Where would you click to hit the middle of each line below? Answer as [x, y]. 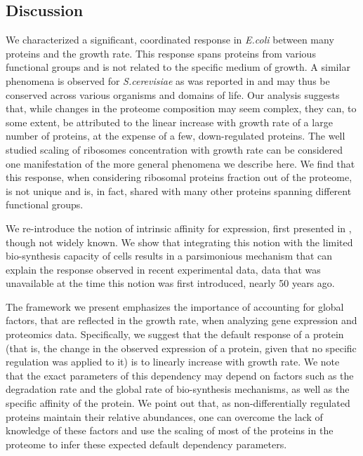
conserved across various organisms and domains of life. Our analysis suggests [173, 94]
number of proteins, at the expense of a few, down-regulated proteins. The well [176, 136]
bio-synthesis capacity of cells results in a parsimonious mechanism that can [169, 256]
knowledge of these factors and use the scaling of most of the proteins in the [170, 430]
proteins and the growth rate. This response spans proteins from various [161, 53]
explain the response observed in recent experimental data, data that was [163, 269]
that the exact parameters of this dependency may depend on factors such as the [180, 375]
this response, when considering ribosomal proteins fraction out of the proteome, [179, 177]
